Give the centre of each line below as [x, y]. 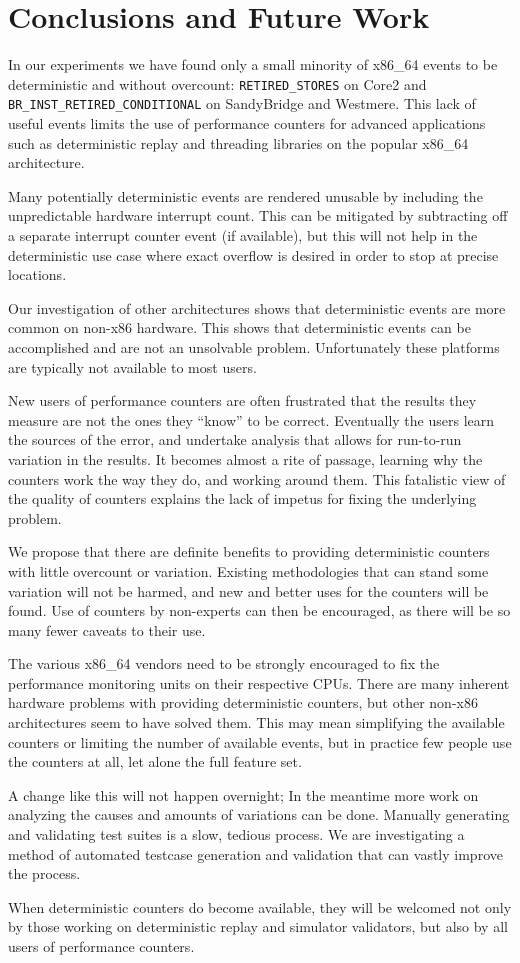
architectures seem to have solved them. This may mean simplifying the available [256, 722]
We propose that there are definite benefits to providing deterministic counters [249, 551]
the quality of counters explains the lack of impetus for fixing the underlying [242, 498]
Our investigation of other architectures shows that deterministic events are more [257, 307]
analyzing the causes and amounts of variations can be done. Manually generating [259, 814]
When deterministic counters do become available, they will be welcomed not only [260, 906]
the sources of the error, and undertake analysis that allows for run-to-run [235, 439]
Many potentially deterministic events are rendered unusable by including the [245, 195]
